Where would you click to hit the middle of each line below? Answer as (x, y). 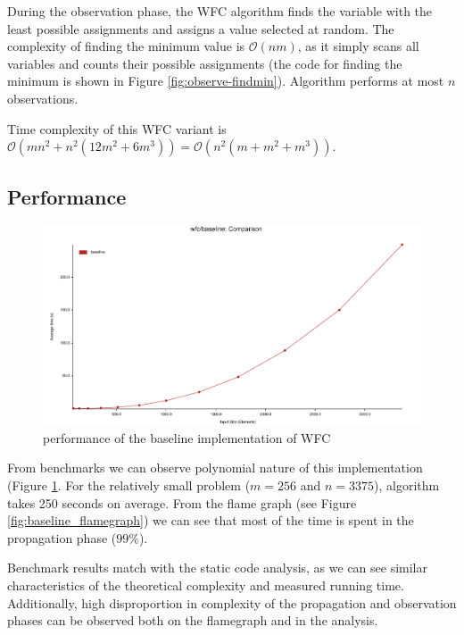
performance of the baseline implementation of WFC (187, 437)
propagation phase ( (62, 537)
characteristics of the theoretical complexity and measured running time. (206, 585)
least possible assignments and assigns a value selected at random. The (201, 28)
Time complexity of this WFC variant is (117, 128)
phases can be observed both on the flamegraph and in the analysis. (193, 620)
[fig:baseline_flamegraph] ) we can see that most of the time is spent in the (211, 520)
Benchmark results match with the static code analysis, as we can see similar (218, 568)
